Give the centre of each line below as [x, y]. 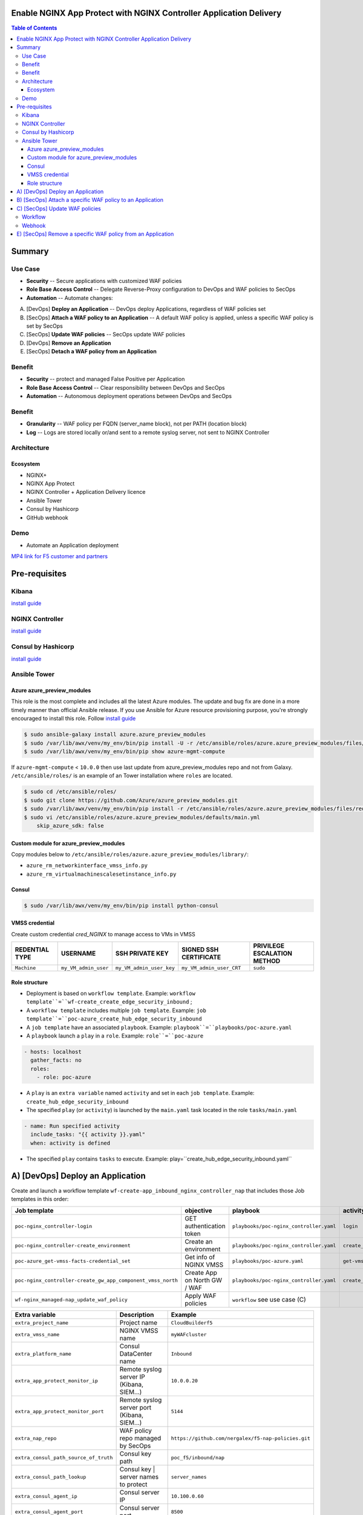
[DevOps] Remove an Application [69, 343]
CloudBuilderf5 [192, 1323]
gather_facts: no [56, 1060]
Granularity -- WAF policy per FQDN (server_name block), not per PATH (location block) [137, 424]
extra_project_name [42, 1323]
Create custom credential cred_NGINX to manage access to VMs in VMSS [103, 934]
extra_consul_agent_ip [46, 1496]
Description [137, 1315]
